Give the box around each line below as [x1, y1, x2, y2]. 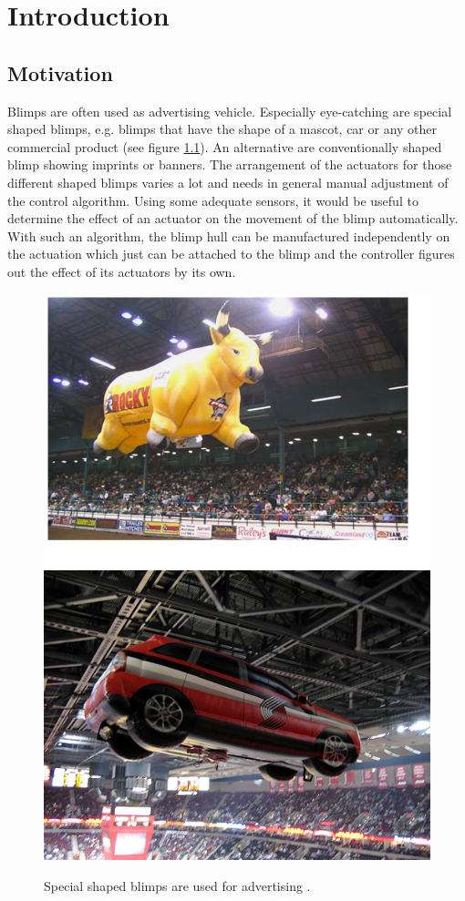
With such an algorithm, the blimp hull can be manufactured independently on [7, 226, 450, 245]
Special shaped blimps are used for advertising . [44, 875, 311, 895]
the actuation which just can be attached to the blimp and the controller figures [7, 244, 455, 263]
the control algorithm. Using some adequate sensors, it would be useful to [7, 190, 418, 210]
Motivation [7, 58, 113, 87]
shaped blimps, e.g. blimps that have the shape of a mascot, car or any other [7, 119, 438, 138]
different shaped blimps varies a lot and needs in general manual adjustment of [7, 172, 449, 191]
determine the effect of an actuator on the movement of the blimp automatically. [7, 209, 459, 228]
